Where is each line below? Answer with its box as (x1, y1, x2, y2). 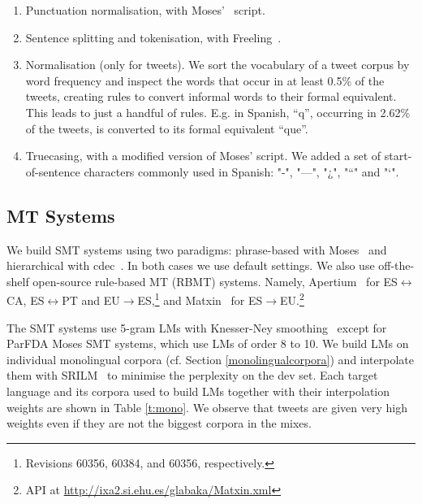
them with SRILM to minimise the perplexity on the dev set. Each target (6, 367, 378, 384)
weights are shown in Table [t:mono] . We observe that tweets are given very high (6, 398, 407, 415)
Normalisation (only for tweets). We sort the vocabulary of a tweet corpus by (25, 56, 410, 73)
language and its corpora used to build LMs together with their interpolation (6, 382, 390, 399)
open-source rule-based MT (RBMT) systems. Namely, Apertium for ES (32, 272, 398, 289)
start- (384, 147, 412, 164)
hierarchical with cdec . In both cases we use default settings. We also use (6, 257, 375, 274)
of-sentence (25, 163, 80, 180)
